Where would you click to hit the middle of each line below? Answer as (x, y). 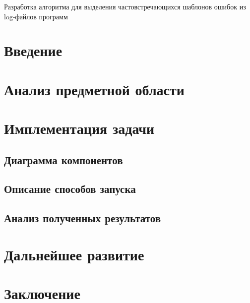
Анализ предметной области (94, 89)
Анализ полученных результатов (83, 218)
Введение (33, 50)
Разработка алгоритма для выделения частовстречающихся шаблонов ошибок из (125, 6)
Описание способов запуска (70, 189)
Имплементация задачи (79, 128)
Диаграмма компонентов (63, 159)
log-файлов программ (36, 16)
